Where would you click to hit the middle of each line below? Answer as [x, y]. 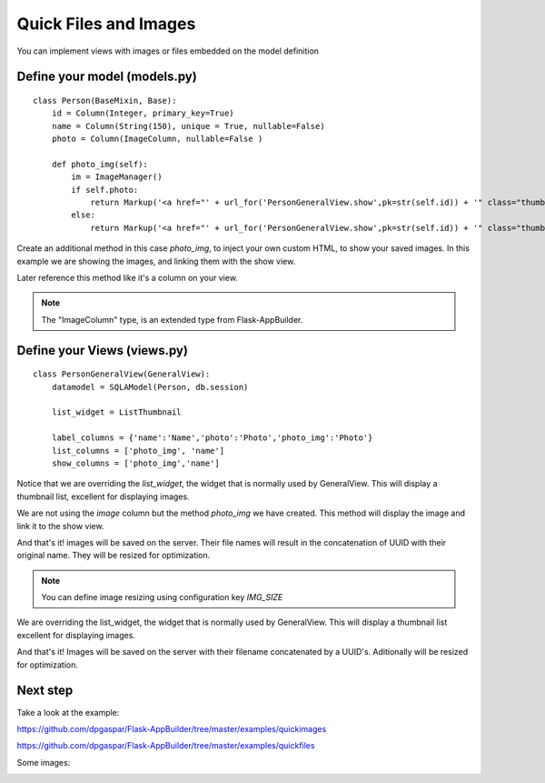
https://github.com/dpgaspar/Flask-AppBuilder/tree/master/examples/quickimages [172, 728]
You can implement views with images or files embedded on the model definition [168, 51]
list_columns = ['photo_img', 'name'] [138, 451]
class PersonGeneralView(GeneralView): [122, 374]
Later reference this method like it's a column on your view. [127, 278]
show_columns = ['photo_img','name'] [135, 463]
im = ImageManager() [117, 177]
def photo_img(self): [100, 164]
